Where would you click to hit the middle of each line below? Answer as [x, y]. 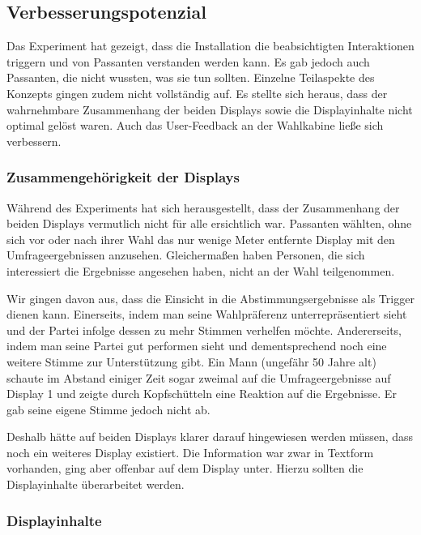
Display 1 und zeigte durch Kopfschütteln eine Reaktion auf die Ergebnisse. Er [202, 394]
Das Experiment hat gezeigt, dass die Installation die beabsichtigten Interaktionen [210, 46]
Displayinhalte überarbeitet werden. [96, 484]
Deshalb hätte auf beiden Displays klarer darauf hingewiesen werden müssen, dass [210, 437]
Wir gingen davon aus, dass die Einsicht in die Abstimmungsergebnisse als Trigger [210, 298]
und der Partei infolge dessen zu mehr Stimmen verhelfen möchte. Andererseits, [204, 330]
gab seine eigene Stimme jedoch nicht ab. [108, 409]
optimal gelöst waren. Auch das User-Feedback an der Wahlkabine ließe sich [195, 125]
